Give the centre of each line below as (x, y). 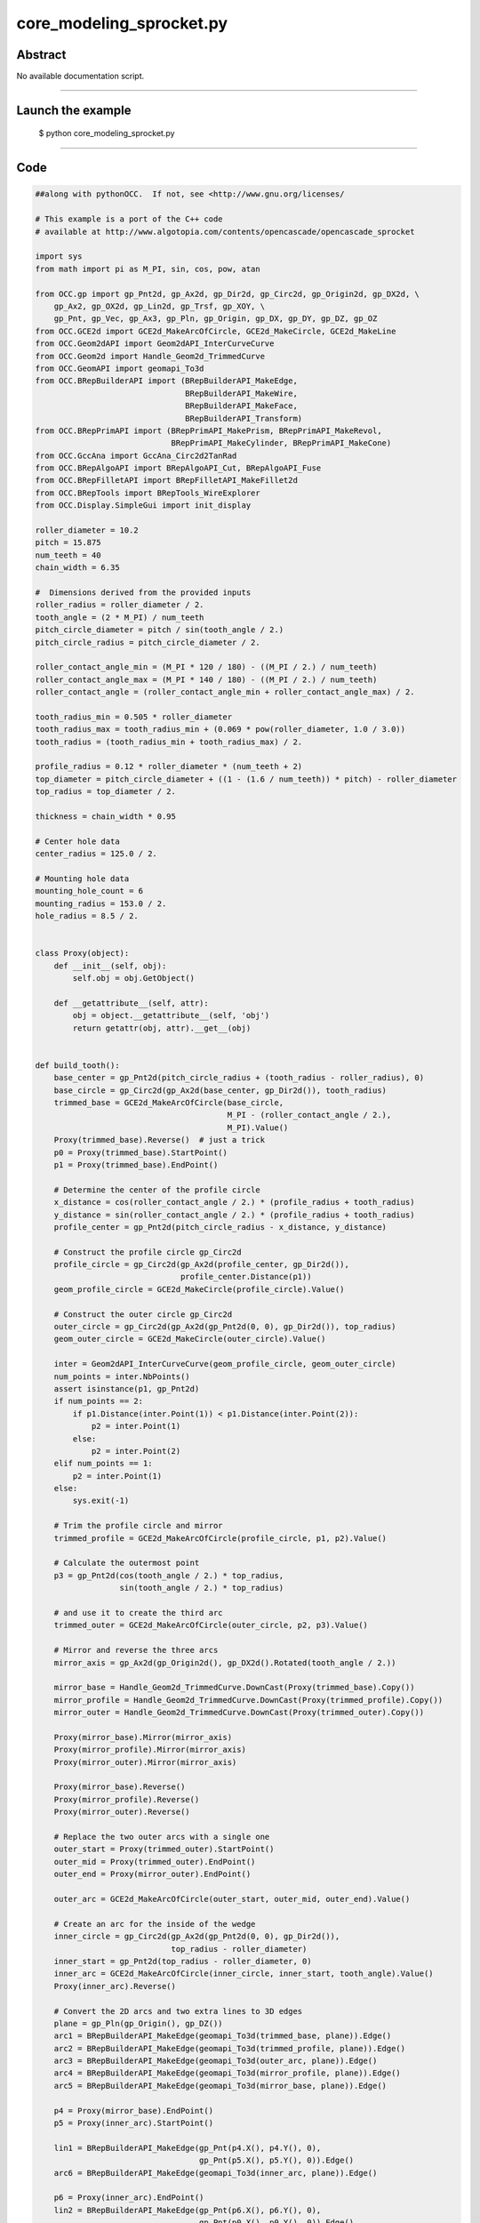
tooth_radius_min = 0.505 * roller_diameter (134, 717)
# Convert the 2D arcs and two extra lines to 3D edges (178, 2011)
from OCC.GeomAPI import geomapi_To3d (120, 368)
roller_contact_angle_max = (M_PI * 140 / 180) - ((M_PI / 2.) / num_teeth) (206, 679)
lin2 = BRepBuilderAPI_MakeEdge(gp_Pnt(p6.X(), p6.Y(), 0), (188, 2210)
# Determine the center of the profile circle (157, 1190)
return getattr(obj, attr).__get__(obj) (162, 1028)
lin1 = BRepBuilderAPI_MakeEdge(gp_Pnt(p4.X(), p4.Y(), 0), (188, 2148)
